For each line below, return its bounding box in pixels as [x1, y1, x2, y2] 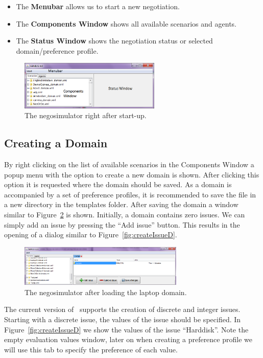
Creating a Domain [4, 135, 108, 151]
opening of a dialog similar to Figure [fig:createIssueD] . [4, 229, 177, 240]
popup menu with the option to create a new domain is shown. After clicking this [4, 169, 259, 180]
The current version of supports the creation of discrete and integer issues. [4, 304, 241, 315]
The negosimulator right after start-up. [25, 110, 147, 121]
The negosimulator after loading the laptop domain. [25, 286, 187, 297]
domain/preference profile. [16, 45, 99, 56]
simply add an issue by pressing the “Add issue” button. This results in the [4, 219, 240, 230]
